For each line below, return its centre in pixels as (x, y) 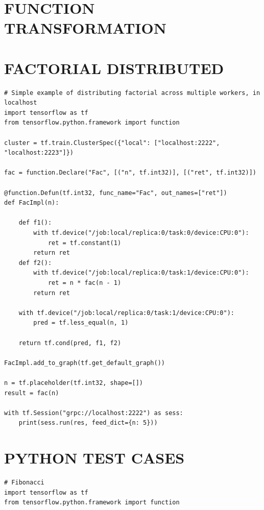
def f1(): (35, 223)
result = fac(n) (32, 393)
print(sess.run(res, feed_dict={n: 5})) (88, 423)
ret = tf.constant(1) (85, 243)
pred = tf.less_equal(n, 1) (81, 323)
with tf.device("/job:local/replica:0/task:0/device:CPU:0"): (141, 233)
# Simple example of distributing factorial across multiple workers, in (132, 93)
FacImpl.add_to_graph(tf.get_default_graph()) (85, 363)
